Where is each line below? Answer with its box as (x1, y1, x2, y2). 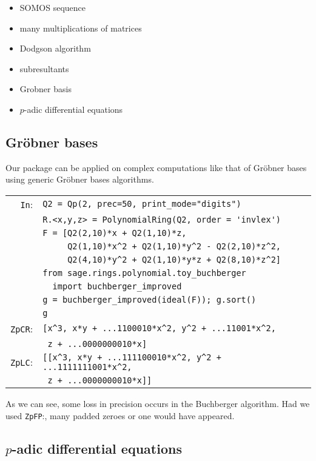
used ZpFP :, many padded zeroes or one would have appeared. (5, 409, 235, 422)
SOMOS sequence (19, 1, 86, 13)
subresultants (19, 62, 69, 75)
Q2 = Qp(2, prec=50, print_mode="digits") (42, 199, 241, 209)
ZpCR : (10, 321, 33, 335)
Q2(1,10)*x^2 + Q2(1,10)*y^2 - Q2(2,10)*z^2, (67, 241, 281, 251)
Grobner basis (19, 82, 72, 95)
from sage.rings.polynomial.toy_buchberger (42, 268, 246, 278)
